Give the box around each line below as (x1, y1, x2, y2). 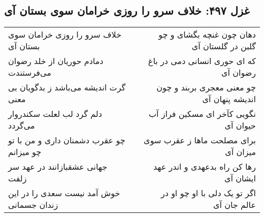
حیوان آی (224, 119, 256, 132)
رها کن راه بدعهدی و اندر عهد (153, 161, 256, 173)
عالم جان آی (213, 199, 256, 211)
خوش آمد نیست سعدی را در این (8, 187, 120, 199)
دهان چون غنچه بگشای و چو (158, 28, 256, 41)
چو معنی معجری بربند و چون (156, 81, 256, 94)
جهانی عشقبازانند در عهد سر (8, 161, 108, 173)
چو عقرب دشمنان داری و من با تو (8, 134, 125, 146)
